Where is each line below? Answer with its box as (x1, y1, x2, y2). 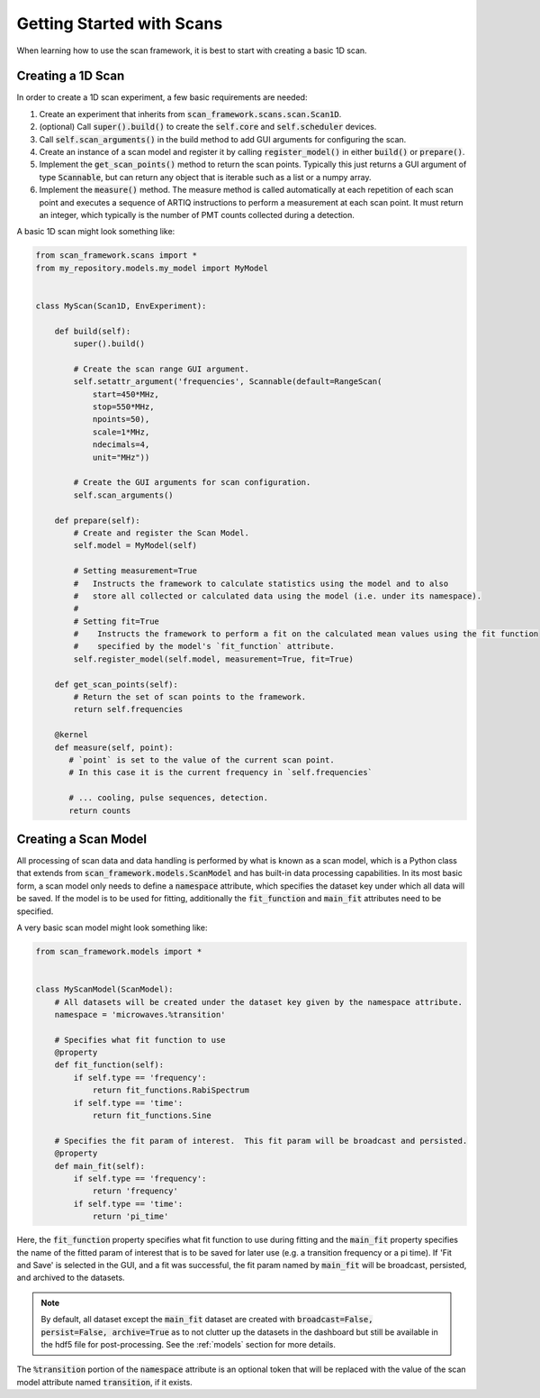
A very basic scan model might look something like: (16, 922, 208, 933)
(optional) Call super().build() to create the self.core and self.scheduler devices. (39, 122, 377, 132)
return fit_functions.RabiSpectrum (92, 1085, 249, 1095)
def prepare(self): (54, 515, 141, 525)
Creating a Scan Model (16, 831, 148, 846)
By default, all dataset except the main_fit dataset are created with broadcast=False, (40, 1314, 373, 1325)
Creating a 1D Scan (16, 69, 125, 84)
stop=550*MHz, (92, 402, 155, 412)
